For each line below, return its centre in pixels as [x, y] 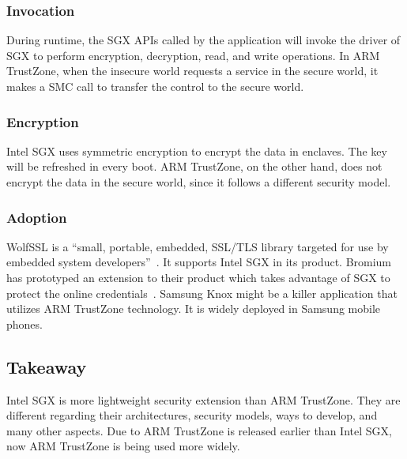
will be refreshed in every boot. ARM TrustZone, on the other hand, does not [194, 166]
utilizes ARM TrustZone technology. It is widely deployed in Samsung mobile [194, 309]
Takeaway [47, 366]
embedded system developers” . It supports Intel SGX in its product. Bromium [199, 262]
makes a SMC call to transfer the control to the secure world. [155, 86]
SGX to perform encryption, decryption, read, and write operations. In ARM [193, 55]
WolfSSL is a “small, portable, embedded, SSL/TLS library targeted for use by [198, 246]
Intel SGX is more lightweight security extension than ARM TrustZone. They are [203, 399]
